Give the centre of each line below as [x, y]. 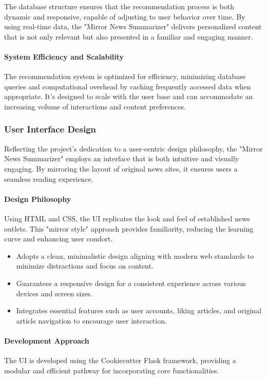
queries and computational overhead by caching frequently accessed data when [128, 86]
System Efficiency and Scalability [64, 56]
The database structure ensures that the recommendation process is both [119, 6]
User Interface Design [50, 129]
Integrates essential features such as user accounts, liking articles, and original [139, 310]
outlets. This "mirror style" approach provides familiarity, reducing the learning [129, 228]
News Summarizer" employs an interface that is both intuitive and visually [122, 158]
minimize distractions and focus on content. [85, 266]
